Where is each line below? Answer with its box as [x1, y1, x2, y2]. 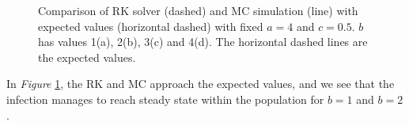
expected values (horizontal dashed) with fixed [38, 17, 263, 34]
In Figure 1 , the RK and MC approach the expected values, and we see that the [6, 75, 395, 92]
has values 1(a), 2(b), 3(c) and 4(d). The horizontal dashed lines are [38, 33, 368, 50]
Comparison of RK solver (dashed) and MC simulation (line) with [38, 2, 358, 18]
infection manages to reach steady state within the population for [6, 90, 324, 107]
